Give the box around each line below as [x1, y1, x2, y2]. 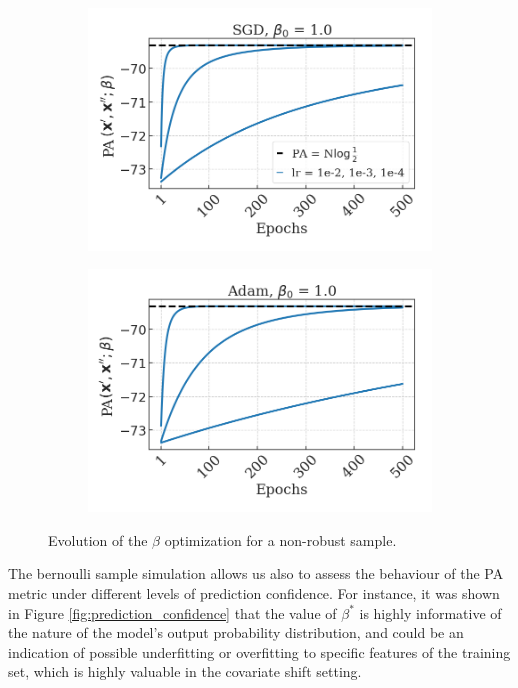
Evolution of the [48, 529, 148, 550]
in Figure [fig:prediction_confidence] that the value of [8, 602, 337, 623]
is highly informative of [359, 602, 502, 623]
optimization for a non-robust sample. [164, 529, 397, 550]
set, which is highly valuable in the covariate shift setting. [8, 661, 362, 682]
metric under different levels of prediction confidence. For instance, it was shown [8, 583, 500, 604]
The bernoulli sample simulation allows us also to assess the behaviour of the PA [8, 563, 504, 584]
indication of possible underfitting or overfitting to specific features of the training [8, 641, 511, 662]
